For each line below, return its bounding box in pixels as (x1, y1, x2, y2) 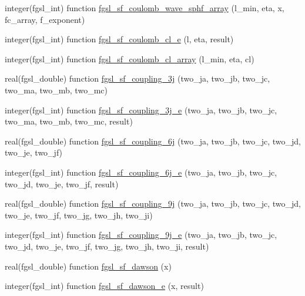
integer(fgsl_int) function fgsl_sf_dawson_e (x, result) (5, 280, 204, 292)
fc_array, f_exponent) (5, 13, 85, 25)
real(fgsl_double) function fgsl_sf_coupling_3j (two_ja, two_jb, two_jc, (5, 72, 270, 85)
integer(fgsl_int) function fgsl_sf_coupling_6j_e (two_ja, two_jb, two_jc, (5, 166, 277, 178)
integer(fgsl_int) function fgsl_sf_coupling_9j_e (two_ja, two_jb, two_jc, (5, 228, 277, 241)
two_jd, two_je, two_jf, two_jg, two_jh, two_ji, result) (5, 240, 209, 252)
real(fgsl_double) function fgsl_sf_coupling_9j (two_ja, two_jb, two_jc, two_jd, (5, 197, 301, 210)
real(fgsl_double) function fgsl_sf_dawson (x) (5, 260, 172, 272)
